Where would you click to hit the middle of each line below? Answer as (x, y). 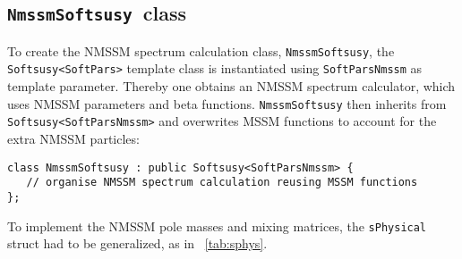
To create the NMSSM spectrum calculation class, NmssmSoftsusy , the (201, 50)
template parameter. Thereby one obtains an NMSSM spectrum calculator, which (231, 86)
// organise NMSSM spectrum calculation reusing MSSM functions (222, 183)
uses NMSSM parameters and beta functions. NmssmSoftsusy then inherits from (227, 103)
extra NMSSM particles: (73, 138)
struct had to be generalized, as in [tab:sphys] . (137, 243)
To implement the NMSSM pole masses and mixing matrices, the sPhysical (217, 226)
